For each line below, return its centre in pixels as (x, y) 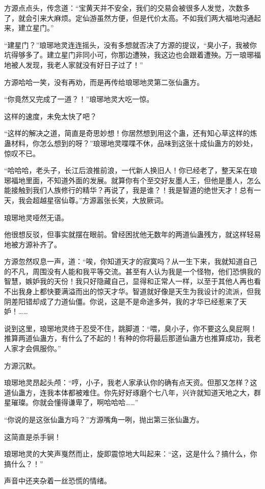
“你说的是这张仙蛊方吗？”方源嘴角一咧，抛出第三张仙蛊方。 (104, 419)
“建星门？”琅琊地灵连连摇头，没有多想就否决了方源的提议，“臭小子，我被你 (130, 45)
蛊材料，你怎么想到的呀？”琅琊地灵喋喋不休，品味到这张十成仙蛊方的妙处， (131, 143)
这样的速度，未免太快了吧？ (50, 116)
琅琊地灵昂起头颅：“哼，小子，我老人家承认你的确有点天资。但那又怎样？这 (131, 382)
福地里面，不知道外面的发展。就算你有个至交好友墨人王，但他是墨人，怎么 (136, 180)
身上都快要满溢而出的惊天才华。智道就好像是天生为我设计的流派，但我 (143, 291)
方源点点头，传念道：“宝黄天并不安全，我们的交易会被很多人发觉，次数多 (127, 8)
